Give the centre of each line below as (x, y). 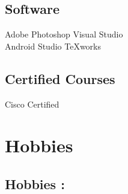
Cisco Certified (32, 104)
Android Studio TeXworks (53, 46)
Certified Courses (60, 78)
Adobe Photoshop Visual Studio (64, 34)
